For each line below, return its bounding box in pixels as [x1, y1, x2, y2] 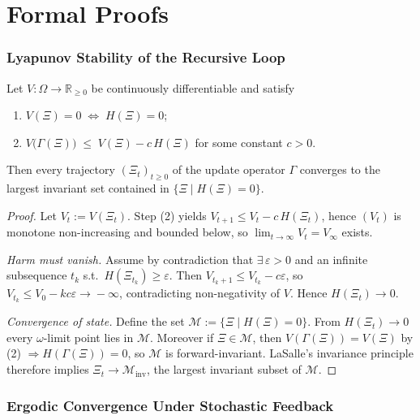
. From [307, 313, 341, 330]
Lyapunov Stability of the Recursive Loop [6, 47, 285, 67]
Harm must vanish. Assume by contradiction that [6, 250, 254, 267]
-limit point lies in [43, 328, 134, 345]
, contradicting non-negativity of [119, 284, 281, 301]
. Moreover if [150, 328, 214, 345]
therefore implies [6, 361, 89, 378]
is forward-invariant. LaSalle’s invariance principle [165, 344, 414, 362]
